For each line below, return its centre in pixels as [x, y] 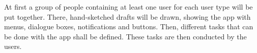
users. [13, 46]
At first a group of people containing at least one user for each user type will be [128, 7]
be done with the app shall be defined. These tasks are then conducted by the [125, 36]
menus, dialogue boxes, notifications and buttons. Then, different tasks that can [129, 26]
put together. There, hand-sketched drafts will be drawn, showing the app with [127, 16]
